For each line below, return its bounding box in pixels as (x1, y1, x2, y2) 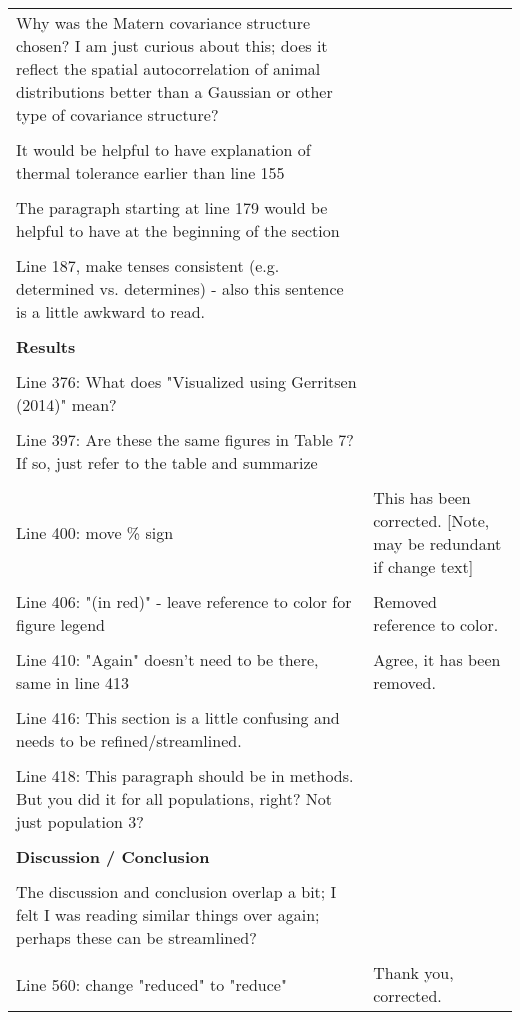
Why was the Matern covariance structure (16, 11, 311, 34)
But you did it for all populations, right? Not (16, 787, 333, 810)
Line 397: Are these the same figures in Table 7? (16, 428, 354, 451)
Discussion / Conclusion (16, 845, 210, 868)
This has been (373, 486, 471, 509)
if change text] (373, 555, 474, 578)
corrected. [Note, (373, 509, 490, 532)
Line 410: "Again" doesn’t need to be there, (16, 648, 319, 671)
